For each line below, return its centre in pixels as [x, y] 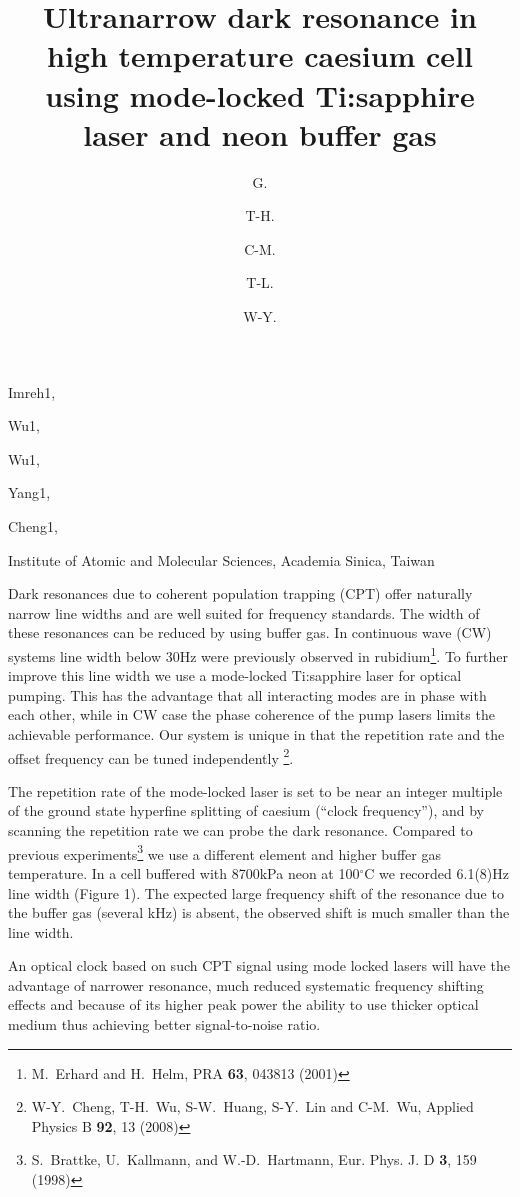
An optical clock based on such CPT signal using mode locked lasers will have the [259, 965]
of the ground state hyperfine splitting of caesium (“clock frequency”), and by [246, 810]
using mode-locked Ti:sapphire [260, 94]
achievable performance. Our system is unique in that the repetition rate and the [256, 734]
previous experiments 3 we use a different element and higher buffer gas [224, 852]
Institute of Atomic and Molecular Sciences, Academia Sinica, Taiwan [221, 559]
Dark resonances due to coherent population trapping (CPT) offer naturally [240, 593]
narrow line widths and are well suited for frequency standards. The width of [244, 612]
